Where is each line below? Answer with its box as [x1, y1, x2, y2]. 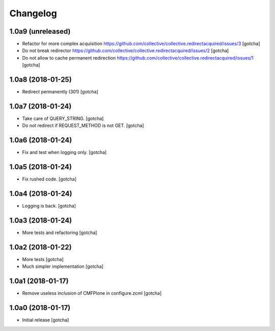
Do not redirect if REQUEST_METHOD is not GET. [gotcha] [22, 122, 145, 129]
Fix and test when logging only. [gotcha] [22, 149, 107, 156]
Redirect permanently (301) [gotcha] [22, 89, 99, 95]
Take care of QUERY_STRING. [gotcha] [22, 115, 104, 122]
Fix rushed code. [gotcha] [22, 176, 76, 182]
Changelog [9, 8, 57, 19]
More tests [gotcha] [22, 256, 64, 262]
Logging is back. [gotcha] [22, 203, 76, 209]
